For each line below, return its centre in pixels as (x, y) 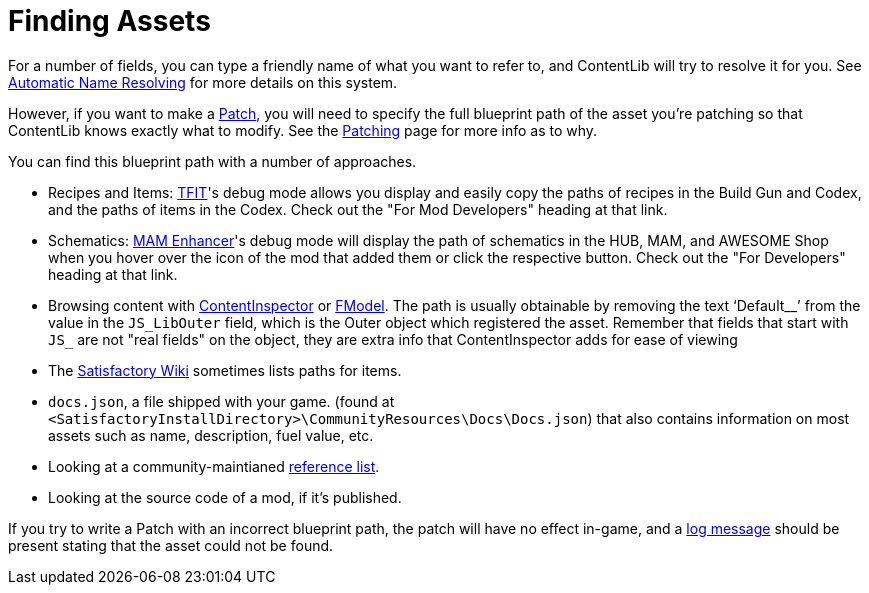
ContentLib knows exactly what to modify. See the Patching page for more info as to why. (303, 130)
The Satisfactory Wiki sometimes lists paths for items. (225, 370)
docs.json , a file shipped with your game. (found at (221, 401)
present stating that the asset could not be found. (171, 545)
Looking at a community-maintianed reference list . (214, 466)
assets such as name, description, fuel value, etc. (211, 435)
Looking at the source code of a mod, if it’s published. (225, 497)
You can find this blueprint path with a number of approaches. (212, 161)
